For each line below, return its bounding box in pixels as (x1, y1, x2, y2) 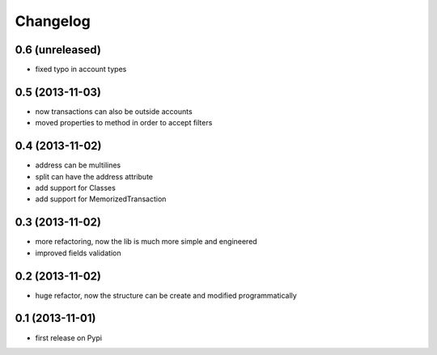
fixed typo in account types (35, 65, 127, 74)
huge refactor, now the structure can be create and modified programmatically (35, 290, 297, 300)
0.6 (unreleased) (15, 43, 101, 57)
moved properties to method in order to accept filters (35, 118, 213, 128)
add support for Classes (35, 183, 117, 193)
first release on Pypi (35, 332, 103, 343)
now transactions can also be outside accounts (35, 106, 193, 116)
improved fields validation (35, 247, 121, 258)
